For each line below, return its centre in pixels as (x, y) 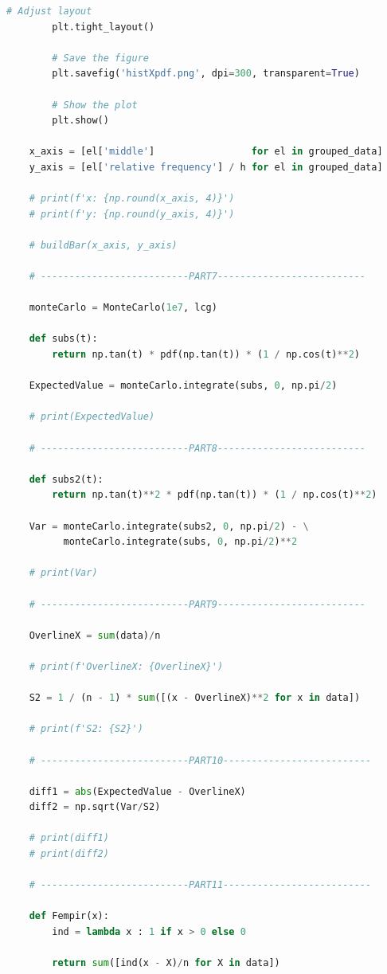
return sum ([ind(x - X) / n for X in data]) (166, 963)
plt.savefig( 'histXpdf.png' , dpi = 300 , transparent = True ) (206, 74)
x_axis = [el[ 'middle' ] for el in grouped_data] (206, 152)
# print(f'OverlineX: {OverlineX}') (126, 666)
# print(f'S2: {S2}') (86, 729)
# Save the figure (100, 58)
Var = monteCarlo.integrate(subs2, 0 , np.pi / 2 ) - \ (169, 526)
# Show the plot (95, 105)
